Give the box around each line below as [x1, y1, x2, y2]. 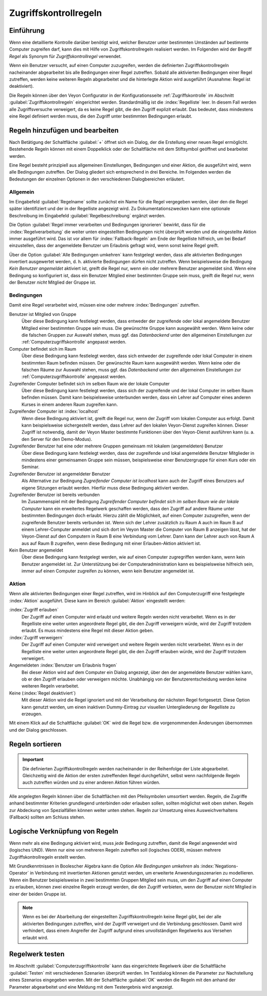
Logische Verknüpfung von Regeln [9, 827, 119, 835]
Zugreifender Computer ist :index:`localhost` [9, 408, 99, 414]
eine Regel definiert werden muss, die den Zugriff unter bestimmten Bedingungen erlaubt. [9, 113, 192, 119]
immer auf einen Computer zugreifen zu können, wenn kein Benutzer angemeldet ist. [21, 568, 195, 574]
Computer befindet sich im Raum [9, 346, 77, 352]
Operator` [9, 870, 29, 876]
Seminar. [21, 464, 40, 470]
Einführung [9, 26, 44, 35]
